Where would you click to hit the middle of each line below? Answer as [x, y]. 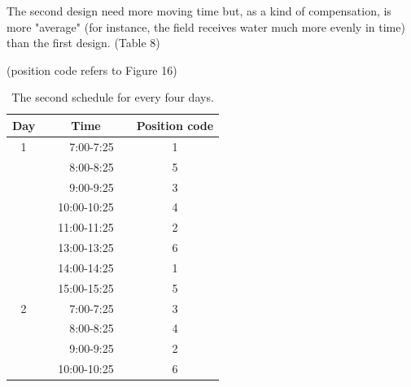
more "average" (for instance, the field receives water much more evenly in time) [206, 26]
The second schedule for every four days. [113, 97]
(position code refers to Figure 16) [92, 70]
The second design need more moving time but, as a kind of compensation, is [199, 11]
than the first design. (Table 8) [83, 43]
